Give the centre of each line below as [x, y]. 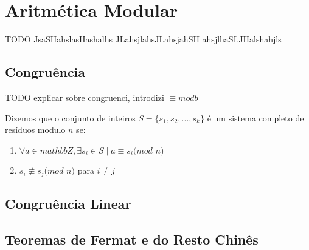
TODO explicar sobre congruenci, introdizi [85, 97]
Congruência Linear [68, 204]
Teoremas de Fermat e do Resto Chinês [132, 239]
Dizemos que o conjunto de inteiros [70, 117]
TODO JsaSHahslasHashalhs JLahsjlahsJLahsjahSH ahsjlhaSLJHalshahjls [143, 39]
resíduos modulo [35, 130]
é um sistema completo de [255, 117]
